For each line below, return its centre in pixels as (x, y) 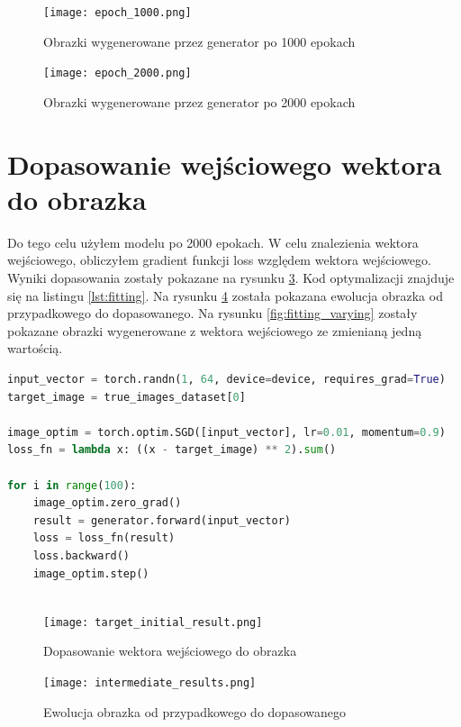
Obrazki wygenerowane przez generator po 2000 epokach (199, 101)
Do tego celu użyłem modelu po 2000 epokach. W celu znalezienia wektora (213, 242)
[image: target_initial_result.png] (153, 622)
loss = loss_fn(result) (104, 538)
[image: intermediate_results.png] (150, 682)
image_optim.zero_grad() (107, 503)
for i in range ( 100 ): (72, 485)
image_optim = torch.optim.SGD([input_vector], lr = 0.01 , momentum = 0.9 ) (226, 432)
